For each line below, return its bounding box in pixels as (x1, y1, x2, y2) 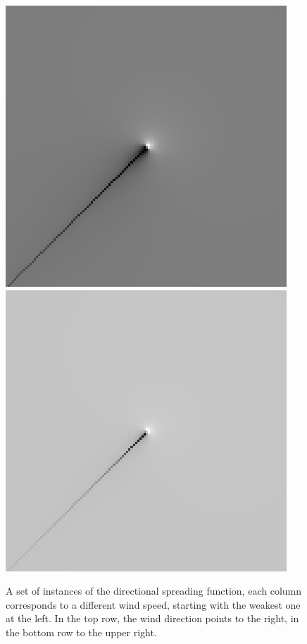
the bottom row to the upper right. (6, 624, 157, 639)
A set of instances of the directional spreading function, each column (6, 583, 301, 598)
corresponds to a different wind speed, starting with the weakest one (6, 597, 301, 612)
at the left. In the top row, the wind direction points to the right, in (6, 611, 299, 626)
